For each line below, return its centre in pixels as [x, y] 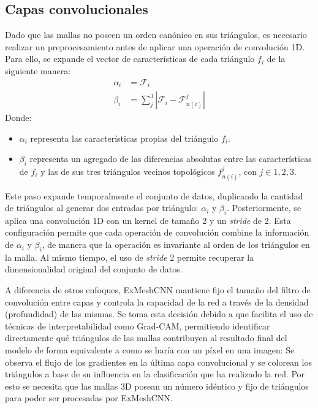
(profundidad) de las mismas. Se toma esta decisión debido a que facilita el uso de [159, 314]
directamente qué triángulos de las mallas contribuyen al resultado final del [146, 338]
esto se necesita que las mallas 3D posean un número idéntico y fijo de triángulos [157, 386]
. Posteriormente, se [264, 208]
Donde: [18, 117]
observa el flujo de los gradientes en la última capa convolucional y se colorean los [158, 362]
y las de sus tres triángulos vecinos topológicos [128, 171]
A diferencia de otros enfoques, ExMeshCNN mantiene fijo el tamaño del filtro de [158, 290]
